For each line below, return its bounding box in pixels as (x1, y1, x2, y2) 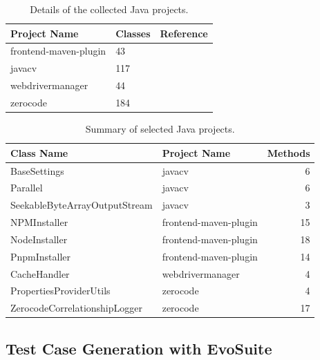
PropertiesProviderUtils (10, 283, 111, 298)
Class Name (10, 145, 68, 160)
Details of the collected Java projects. (30, 2, 189, 16)
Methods (267, 145, 310, 160)
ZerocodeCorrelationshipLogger (10, 301, 143, 315)
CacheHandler (10, 266, 70, 281)
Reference (160, 26, 208, 40)
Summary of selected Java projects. (85, 122, 235, 136)
